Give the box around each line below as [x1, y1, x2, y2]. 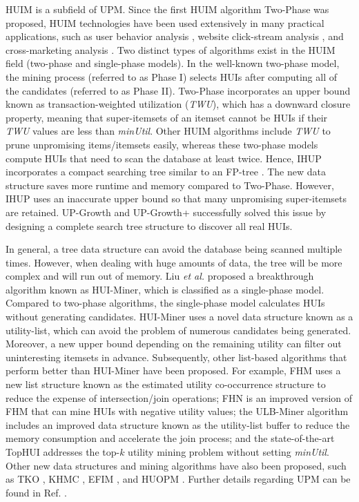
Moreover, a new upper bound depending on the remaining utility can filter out [6, 336, 342, 351]
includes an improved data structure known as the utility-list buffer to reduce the [6, 417, 350, 432]
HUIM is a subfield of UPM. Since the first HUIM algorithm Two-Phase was [6, 2, 329, 16]
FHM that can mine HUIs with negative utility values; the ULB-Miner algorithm [6, 404, 349, 418]
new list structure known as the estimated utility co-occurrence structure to [6, 377, 326, 392]
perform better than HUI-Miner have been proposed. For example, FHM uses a [6, 363, 341, 378]
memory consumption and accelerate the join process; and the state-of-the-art [6, 431, 335, 445]
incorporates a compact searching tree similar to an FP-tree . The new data [6, 164, 326, 179]
